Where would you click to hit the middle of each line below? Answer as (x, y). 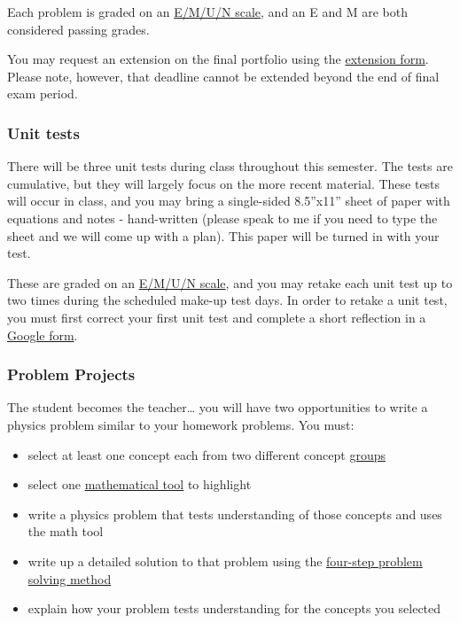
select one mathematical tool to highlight (140, 484)
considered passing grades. (78, 29)
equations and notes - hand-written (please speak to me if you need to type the (222, 218)
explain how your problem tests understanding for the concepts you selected (234, 608)
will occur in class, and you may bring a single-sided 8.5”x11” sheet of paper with (229, 201)
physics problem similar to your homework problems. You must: (181, 424)
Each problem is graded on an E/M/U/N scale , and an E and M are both (207, 12)
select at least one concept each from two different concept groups (207, 454)
